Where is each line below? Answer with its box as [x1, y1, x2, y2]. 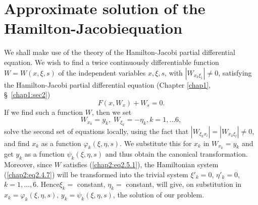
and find [4, 138, 30, 148]
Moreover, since [4, 159, 53, 170]
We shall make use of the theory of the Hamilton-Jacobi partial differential [4, 47, 235, 57]
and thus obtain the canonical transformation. [105, 149, 248, 159]
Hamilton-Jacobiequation [4, 18, 183, 38]
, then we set [91, 106, 132, 117]
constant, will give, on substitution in [126, 179, 242, 189]
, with [165, 67, 183, 78]
